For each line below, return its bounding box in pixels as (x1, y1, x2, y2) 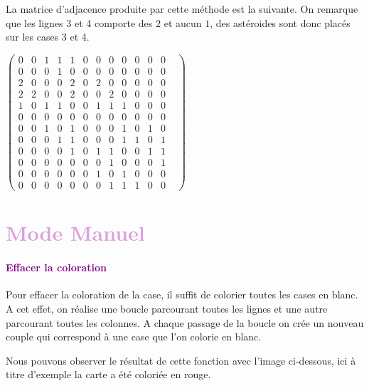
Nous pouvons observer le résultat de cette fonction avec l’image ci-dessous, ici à (6, 353, 356, 367)
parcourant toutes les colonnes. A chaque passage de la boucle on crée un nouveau (6, 315, 364, 330)
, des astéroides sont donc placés (210, 15, 351, 30)
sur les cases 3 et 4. (6, 29, 90, 44)
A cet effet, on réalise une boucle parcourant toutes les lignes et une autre (6, 301, 328, 315)
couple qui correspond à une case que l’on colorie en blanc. (6, 329, 262, 344)
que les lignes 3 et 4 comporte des (6, 15, 153, 30)
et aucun (164, 15, 202, 30)
